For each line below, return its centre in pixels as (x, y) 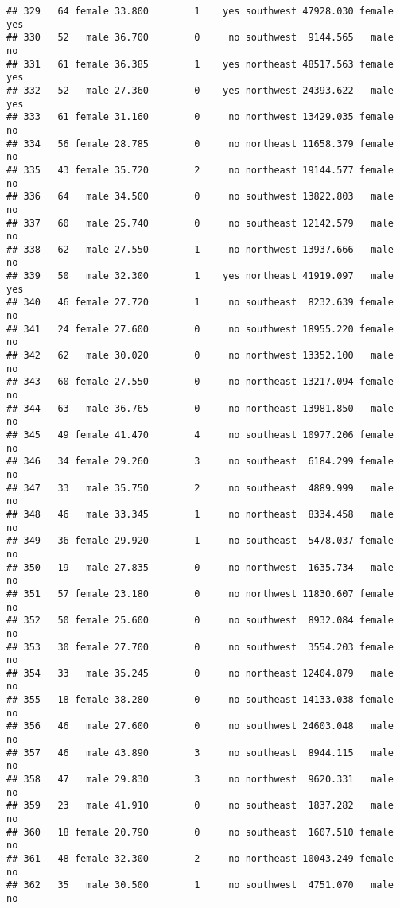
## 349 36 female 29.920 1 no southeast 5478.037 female (200, 541)
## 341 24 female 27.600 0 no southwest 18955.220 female (200, 329)
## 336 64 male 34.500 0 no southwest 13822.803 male (200, 197)
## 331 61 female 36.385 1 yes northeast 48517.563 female (200, 64)
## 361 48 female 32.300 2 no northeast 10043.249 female (200, 859)
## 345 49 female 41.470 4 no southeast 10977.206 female (200, 435)
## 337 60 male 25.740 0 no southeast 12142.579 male (200, 223)
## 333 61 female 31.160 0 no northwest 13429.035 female (200, 117)
